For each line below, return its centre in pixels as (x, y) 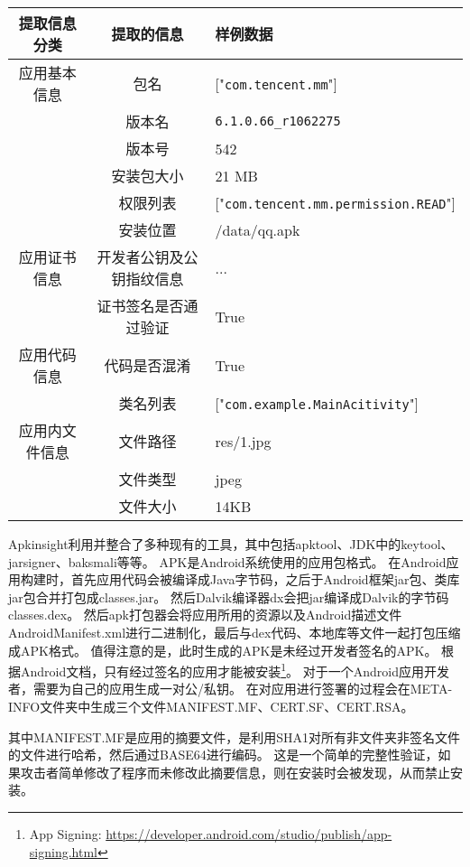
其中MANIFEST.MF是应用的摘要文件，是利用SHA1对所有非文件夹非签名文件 (235, 736)
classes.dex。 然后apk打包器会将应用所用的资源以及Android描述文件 (205, 615)
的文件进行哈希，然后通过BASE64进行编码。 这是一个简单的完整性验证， (223, 755)
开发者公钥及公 (147, 257)
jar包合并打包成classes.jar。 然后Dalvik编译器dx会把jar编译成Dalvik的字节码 (229, 597)
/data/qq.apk (258, 229)
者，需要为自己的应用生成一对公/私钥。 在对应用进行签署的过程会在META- (230, 689)
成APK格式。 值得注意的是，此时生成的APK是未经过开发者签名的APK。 (223, 650)
